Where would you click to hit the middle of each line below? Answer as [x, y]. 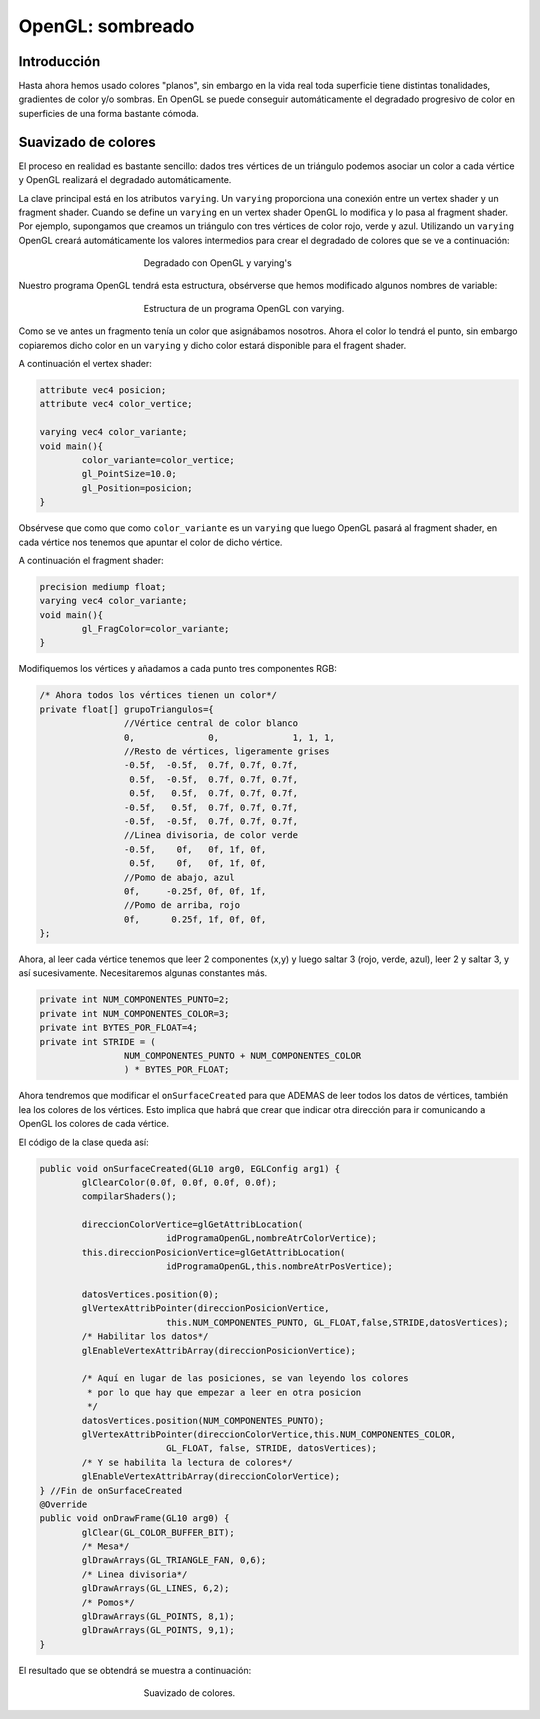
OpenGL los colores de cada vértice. [94, 1124]
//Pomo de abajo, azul [179, 877]
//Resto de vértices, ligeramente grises [226, 751]
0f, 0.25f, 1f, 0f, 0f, [195, 919]
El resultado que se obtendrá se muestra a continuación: [135, 1670]
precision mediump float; [103, 586]
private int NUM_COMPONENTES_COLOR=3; [134, 1013]
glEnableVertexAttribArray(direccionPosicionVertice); [219, 1350]
